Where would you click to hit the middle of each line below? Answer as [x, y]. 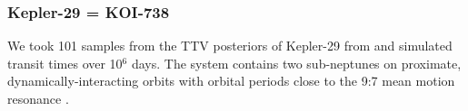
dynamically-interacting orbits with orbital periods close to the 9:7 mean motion [231, 81]
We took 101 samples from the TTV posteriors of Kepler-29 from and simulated [230, 46]
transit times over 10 [65, 63]
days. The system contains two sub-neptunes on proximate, [296, 63]
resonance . [38, 98]
